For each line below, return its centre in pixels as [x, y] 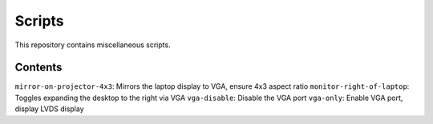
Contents [38, 68]
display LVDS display [49, 109]
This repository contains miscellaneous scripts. [93, 45]
